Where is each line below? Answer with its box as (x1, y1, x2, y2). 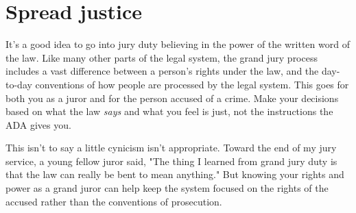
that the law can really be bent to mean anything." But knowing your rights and (5, 167, 344, 181)
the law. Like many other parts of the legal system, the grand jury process (5, 50, 318, 64)
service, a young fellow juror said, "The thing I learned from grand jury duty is (5, 153, 337, 168)
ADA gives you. (5, 117, 71, 131)
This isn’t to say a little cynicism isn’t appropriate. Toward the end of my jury (5, 140, 337, 155)
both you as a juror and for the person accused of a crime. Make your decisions (5, 90, 339, 105)
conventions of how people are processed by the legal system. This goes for (35, 77, 349, 91)
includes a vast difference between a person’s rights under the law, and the (5, 64, 319, 78)
